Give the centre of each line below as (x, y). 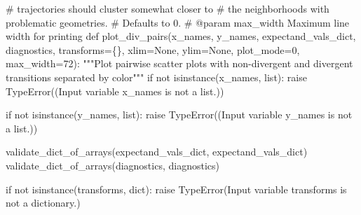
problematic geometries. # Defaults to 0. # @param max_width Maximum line (178, 22)
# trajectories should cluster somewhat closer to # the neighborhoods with (168, 8)
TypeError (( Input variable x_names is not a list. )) (115, 91)
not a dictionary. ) (43, 203)
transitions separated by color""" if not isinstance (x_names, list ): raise (156, 77)
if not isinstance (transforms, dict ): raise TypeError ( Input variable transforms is (176, 189)
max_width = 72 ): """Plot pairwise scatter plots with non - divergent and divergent (179, 63)
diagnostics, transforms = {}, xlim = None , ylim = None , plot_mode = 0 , (153, 49)
